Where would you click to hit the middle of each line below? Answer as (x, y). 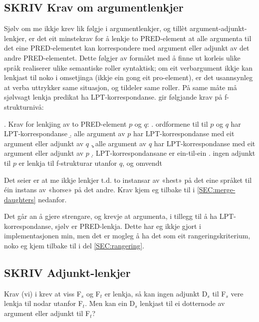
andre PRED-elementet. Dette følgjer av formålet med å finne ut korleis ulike (122, 57)
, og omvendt (142, 163)
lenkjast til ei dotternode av (182, 303)
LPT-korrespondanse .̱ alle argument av (65, 133)
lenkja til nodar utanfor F (43, 303)
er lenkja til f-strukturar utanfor (68, 163)
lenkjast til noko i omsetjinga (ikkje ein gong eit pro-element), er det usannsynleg (129, 77)
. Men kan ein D (110, 303)
